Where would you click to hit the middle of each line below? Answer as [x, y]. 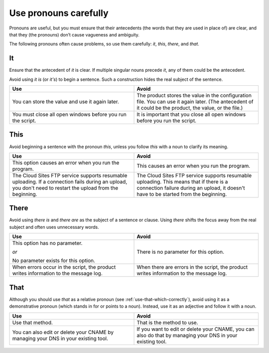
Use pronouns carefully [59, 13]
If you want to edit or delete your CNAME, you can [196, 329]
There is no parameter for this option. [180, 252]
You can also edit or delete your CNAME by [63, 332]
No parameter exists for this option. [54, 261]
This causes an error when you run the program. [194, 166]
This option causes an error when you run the [66, 163]
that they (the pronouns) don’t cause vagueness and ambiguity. [74, 34]
